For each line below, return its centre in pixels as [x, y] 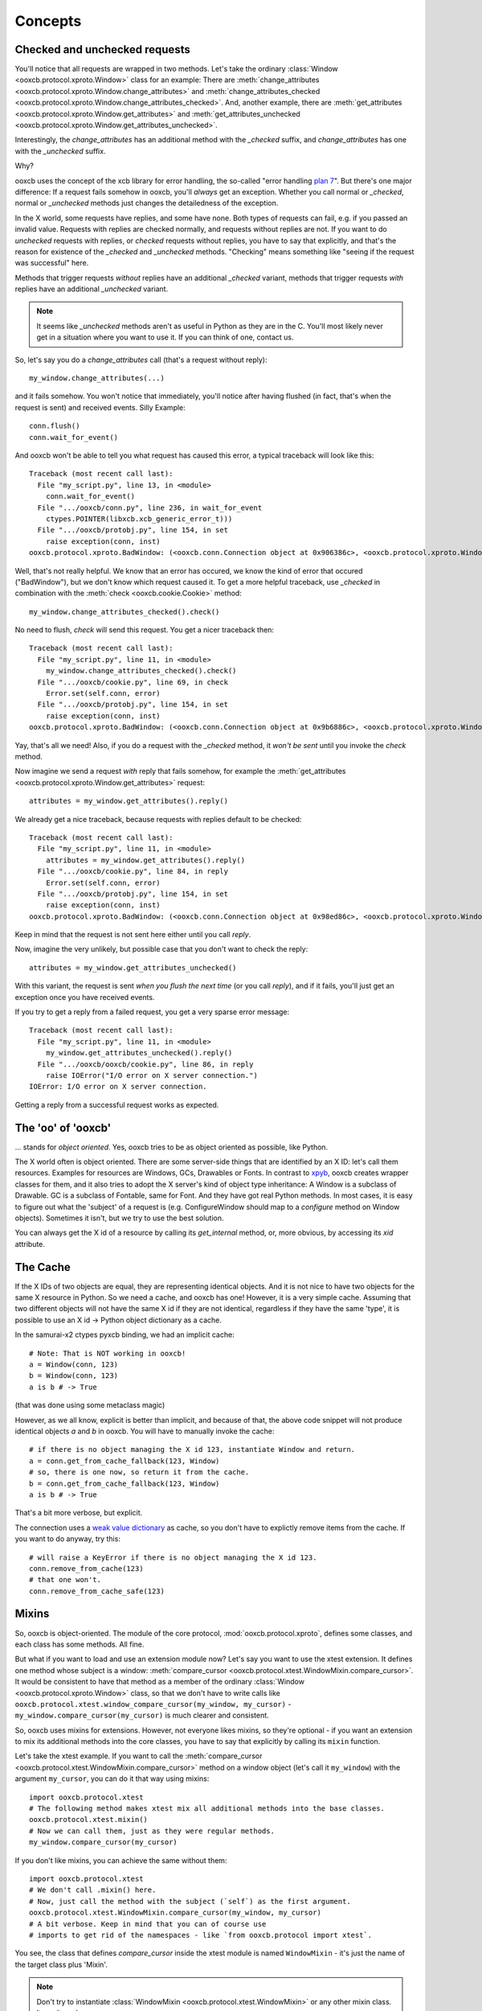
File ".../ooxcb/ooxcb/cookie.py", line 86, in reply [145, 1064]
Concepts [48, 21]
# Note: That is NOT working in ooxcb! [108, 1353]
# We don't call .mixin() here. [93, 1890]
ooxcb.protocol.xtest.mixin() [89, 1820]
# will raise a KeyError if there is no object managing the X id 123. [173, 1557]
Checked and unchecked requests [102, 49]
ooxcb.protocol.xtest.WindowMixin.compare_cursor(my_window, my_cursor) [175, 1913]
